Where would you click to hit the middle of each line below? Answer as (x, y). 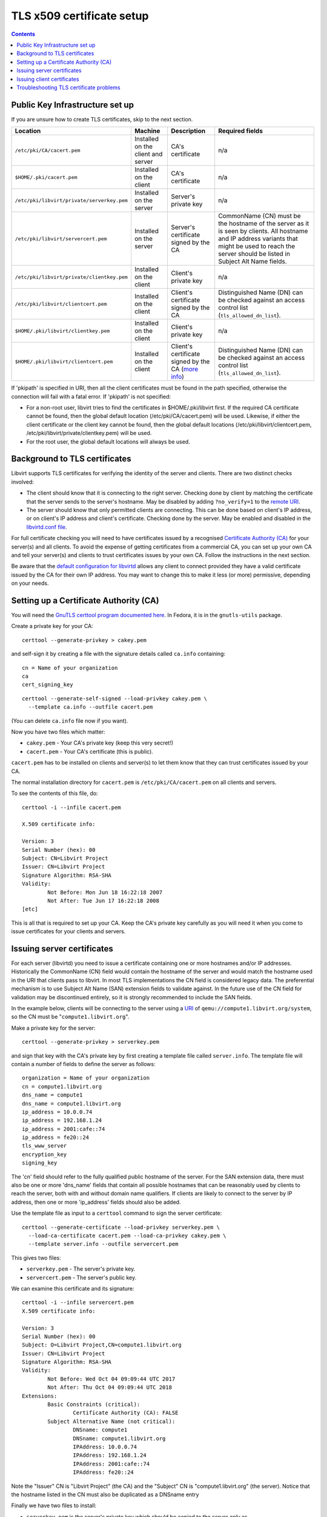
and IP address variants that (258, 238)
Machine (147, 131)
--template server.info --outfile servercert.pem (103, 1244)
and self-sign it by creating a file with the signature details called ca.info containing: (118, 654)
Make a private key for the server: (53, 1028)
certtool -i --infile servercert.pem (78, 1302)
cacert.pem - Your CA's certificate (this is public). (90, 751)
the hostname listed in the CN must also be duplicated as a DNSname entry (105, 1494)
